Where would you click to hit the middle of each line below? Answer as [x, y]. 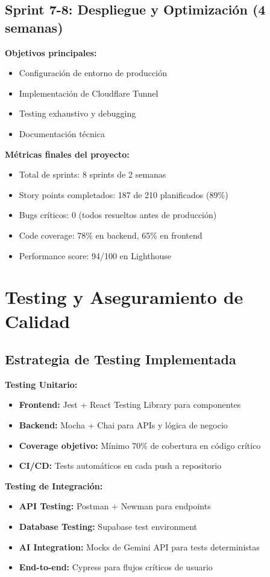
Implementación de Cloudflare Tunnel [89, 93]
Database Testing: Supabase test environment [108, 527]
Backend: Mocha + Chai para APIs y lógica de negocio [123, 425]
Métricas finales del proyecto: [67, 154]
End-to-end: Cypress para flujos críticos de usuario [116, 567]
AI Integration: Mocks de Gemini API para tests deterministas [139, 546]
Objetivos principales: [51, 52]
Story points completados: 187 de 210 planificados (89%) [124, 194]
